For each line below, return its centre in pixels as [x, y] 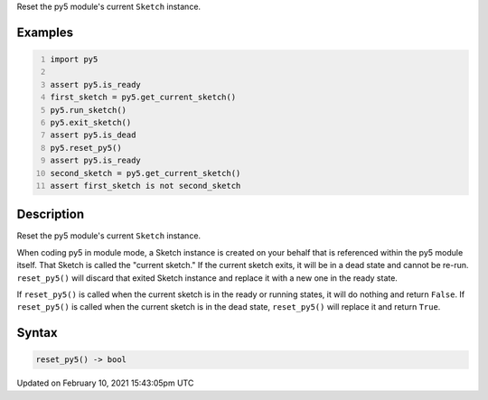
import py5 [74, 59]
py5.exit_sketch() [91, 122]
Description [51, 214]
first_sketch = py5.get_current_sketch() [143, 98]
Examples [45, 32]
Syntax [37, 333]
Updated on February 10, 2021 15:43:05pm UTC [105, 383]
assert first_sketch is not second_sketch [145, 186]
